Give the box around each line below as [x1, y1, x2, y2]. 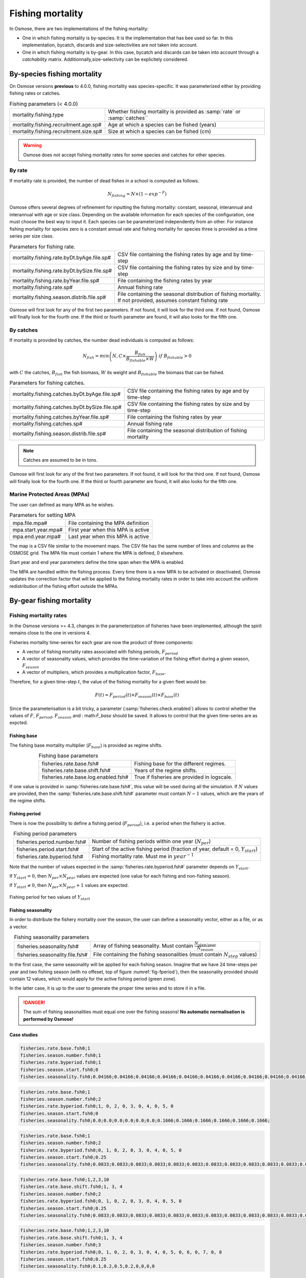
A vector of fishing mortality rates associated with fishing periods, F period [22, 648, 178, 656]
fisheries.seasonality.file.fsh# [17, 951, 88, 958]
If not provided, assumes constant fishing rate [117, 296, 228, 304]
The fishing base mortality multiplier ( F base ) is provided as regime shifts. [9, 742, 163, 749]
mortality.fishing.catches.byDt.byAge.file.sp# [12, 390, 121, 397]
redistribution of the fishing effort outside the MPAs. [9, 583, 119, 589]
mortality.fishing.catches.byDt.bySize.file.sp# [12, 403, 122, 410]
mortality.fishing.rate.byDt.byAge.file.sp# [12, 254, 111, 261]
